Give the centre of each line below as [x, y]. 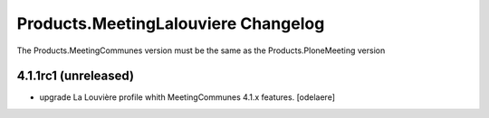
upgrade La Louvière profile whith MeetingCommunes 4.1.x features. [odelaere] [187, 97]
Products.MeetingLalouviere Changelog [171, 23]
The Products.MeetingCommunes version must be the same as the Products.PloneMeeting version [201, 50]
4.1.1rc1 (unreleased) [76, 76]
